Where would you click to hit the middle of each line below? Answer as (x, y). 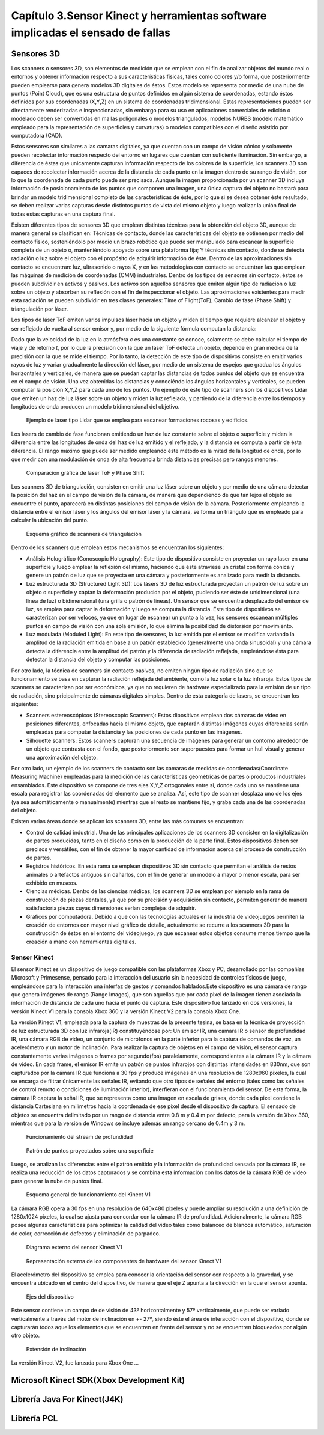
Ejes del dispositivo (50, 1296)
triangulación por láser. (40, 309)
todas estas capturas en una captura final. (63, 214)
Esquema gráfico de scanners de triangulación (84, 534)
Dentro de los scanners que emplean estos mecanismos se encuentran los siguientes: (118, 547)
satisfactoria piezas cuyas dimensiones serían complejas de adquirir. (111, 908)
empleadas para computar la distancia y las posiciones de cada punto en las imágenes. (134, 732)
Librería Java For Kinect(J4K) (67, 1399)
